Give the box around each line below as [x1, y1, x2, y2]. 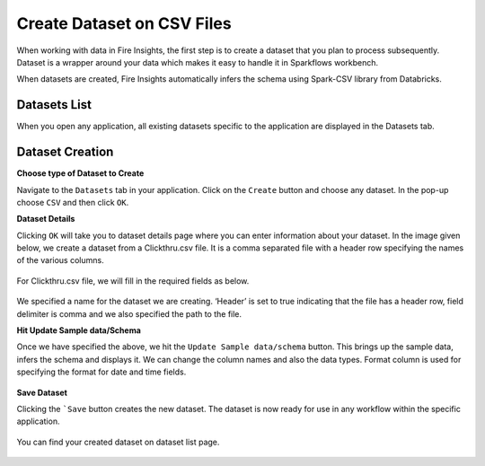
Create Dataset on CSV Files [16, 13, 233, 33]
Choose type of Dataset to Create [16, 168, 145, 179]
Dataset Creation [16, 145, 114, 160]
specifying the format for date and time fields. [16, 366, 187, 377]
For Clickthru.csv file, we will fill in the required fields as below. [16, 275, 250, 286]
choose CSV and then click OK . [16, 197, 129, 207]
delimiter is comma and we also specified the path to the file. [16, 308, 242, 319]
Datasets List [16, 97, 92, 112]
